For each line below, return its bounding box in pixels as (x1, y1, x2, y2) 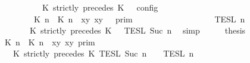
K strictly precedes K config (42, 1, 158, 13)
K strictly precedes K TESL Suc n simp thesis (29, 24, 246, 37)
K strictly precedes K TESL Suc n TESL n (12, 47, 194, 59)
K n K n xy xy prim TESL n (33, 12, 245, 25)
